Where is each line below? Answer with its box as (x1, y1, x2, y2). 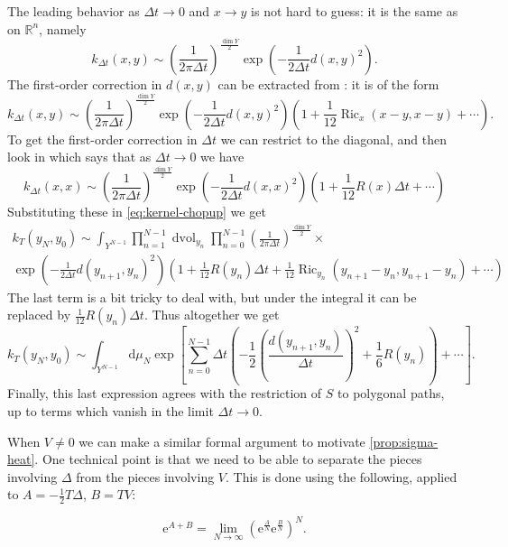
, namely (39, 19, 87, 38)
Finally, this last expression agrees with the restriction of (7, 384, 322, 403)
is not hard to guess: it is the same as (251, 2, 458, 20)
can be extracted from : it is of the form (217, 74, 439, 93)
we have (200, 147, 245, 166)
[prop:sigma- (369, 431, 439, 450)
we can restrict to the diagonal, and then (220, 129, 447, 148)
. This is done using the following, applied (226, 467, 457, 486)
